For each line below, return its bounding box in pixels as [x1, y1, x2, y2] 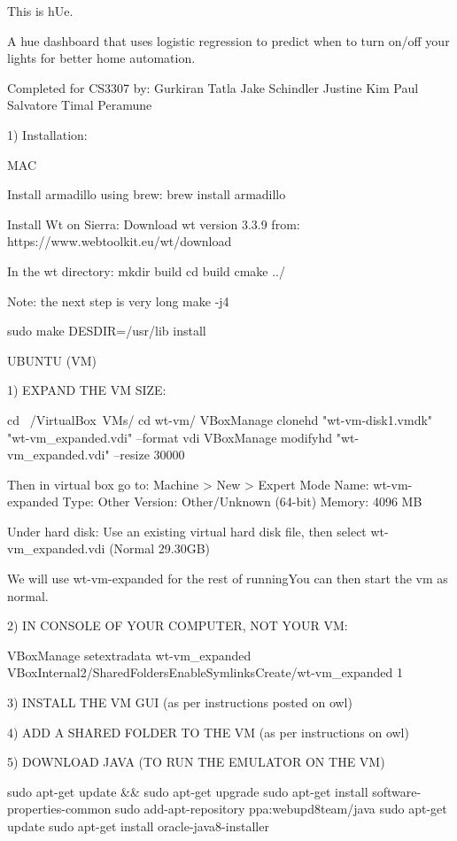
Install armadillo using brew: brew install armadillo [7, 185, 286, 204]
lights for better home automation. [7, 49, 196, 67]
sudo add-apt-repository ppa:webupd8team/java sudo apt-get [114, 799, 447, 818]
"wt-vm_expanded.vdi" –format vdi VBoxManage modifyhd [7, 428, 332, 446]
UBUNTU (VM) [7, 351, 97, 369]
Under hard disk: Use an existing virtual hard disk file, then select [7, 521, 367, 540]
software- [372, 782, 422, 800]
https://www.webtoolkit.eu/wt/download [7, 232, 232, 251]
